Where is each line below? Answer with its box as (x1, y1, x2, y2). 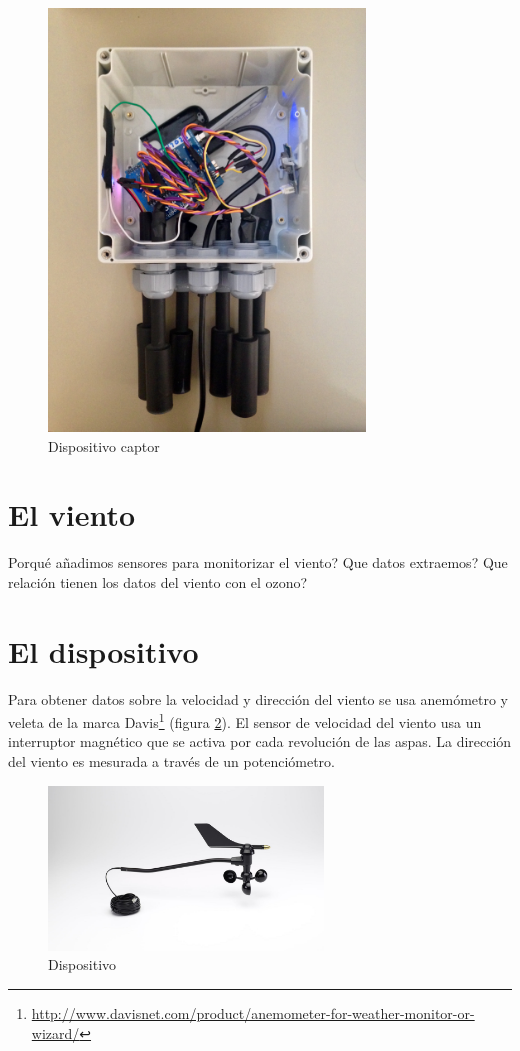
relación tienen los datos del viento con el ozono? (8, 571, 308, 592)
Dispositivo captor (48, 435, 160, 456)
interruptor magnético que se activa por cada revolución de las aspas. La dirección (8, 731, 512, 752)
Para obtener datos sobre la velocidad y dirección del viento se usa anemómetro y (8, 688, 508, 709)
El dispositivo (8, 630, 199, 671)
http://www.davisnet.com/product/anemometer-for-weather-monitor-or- (31, 1003, 475, 1024)
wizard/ (31, 1022, 80, 1043)
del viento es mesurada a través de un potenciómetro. (8, 751, 335, 772)
